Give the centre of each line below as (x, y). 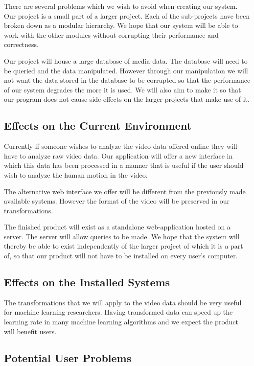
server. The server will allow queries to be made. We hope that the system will (122, 236)
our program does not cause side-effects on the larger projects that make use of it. (127, 99)
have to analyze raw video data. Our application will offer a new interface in (118, 155)
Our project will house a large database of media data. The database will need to (126, 60)
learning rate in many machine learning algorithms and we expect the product (121, 322)
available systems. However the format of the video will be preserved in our (117, 201)
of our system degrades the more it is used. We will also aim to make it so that (123, 89)
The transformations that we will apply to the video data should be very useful (123, 302)
